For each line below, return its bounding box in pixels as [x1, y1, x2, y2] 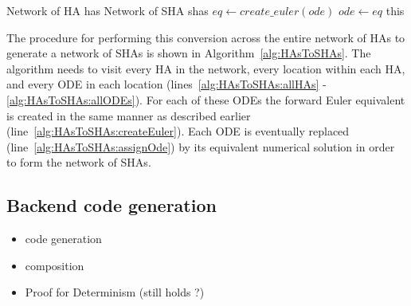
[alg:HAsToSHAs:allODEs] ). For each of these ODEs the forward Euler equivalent [6, 91, 405, 108]
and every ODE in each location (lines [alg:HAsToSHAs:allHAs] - [6, 76, 327, 92]
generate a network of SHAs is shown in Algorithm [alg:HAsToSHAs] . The [6, 45, 371, 61]
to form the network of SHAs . [6, 154, 151, 171]
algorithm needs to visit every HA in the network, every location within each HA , [6, 60, 405, 76]
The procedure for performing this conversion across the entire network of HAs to [6, 29, 405, 45]
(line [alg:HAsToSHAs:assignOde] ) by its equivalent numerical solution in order [6, 138, 395, 155]
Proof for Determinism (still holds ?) [25, 284, 205, 300]
